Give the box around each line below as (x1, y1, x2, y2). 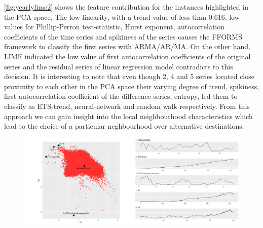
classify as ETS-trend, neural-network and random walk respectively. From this (4, 100, 250, 111)
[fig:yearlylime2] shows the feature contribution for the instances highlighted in (4, 2, 248, 12)
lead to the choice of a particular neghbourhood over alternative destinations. (4, 121, 244, 131)
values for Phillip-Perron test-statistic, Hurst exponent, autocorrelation (4, 21, 225, 32)
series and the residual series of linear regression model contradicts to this (4, 61, 233, 71)
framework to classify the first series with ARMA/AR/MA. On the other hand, (4, 41, 250, 52)
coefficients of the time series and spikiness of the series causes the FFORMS (4, 31, 242, 42)
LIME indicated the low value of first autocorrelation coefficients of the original (4, 51, 251, 61)
